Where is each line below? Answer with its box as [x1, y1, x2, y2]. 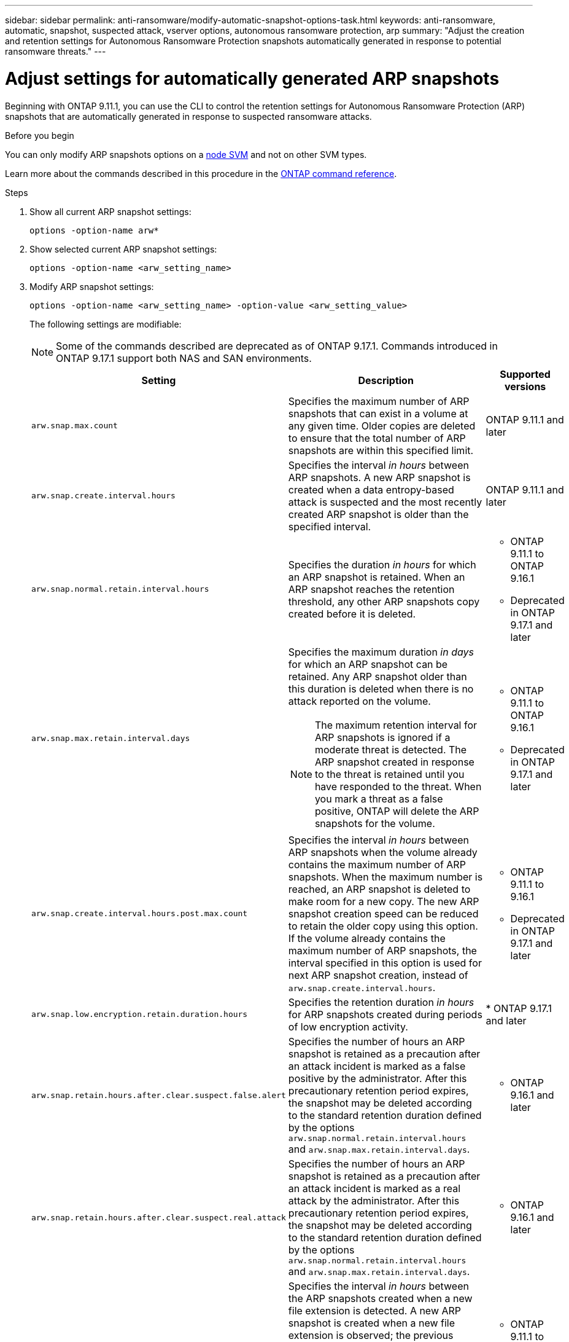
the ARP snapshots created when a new [288, 1292, 473, 1305]
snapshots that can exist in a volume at [288, 407, 468, 420]
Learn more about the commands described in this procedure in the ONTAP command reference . [5, 168, 397, 179]
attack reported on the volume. [288, 694, 431, 707]
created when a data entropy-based [288, 483, 454, 496]
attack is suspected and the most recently [288, 495, 482, 508]
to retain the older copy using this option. [288, 919, 478, 932]
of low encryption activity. [288, 1020, 408, 1033]
